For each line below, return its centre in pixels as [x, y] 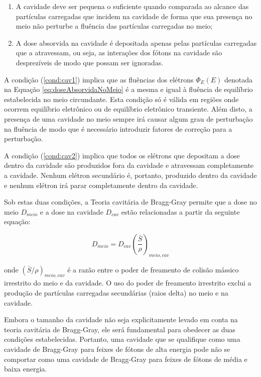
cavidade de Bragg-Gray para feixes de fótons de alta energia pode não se [117, 349]
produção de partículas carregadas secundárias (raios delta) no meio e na [116, 293]
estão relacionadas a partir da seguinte [180, 211]
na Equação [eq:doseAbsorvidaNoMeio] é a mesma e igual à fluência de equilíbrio [128, 89]
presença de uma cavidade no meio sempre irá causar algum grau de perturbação [128, 118]
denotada [239, 79]
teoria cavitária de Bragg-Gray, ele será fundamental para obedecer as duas [120, 329]
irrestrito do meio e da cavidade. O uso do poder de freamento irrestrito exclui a [128, 283]
